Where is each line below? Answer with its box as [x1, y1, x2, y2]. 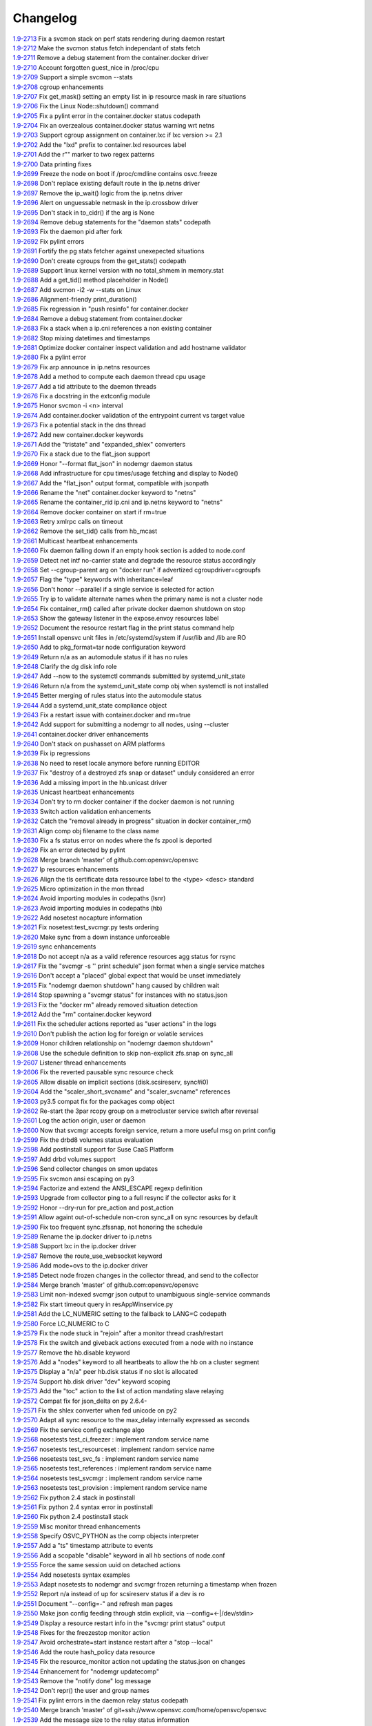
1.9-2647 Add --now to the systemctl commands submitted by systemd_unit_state [12, 672, 246, 680]
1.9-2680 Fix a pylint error [12, 353, 87, 362]
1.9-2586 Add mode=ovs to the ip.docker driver [12, 1261, 148, 1270]
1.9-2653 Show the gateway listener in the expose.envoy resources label [12, 614, 219, 622]
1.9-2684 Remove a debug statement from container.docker [12, 314, 183, 322]
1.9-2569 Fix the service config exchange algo [12, 1426, 145, 1434]
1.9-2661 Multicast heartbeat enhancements [12, 536, 138, 545]
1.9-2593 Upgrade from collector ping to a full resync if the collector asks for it [12, 1194, 236, 1202]
